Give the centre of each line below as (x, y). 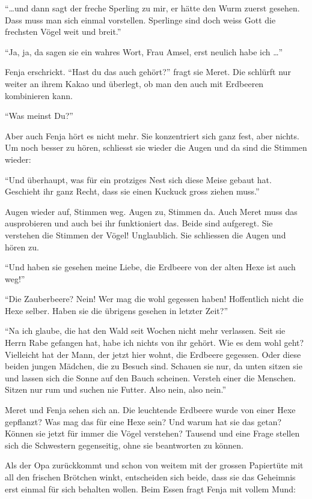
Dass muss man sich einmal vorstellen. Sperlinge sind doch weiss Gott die (140, 20)
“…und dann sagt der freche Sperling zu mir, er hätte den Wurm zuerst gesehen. (152, 8)
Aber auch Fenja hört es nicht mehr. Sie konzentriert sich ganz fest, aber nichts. (152, 135)
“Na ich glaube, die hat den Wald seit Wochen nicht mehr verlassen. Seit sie (145, 331)
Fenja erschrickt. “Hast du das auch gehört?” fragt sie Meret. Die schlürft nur (148, 72)
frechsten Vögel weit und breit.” (63, 32)
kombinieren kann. (39, 95)
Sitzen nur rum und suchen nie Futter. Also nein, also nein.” (116, 389)
